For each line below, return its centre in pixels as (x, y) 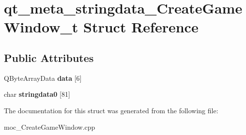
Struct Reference (141, 27)
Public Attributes (49, 57)
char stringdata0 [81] (37, 94)
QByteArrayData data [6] (43, 78)
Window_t (41, 27)
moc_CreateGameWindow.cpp (50, 127)
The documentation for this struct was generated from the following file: (111, 110)
